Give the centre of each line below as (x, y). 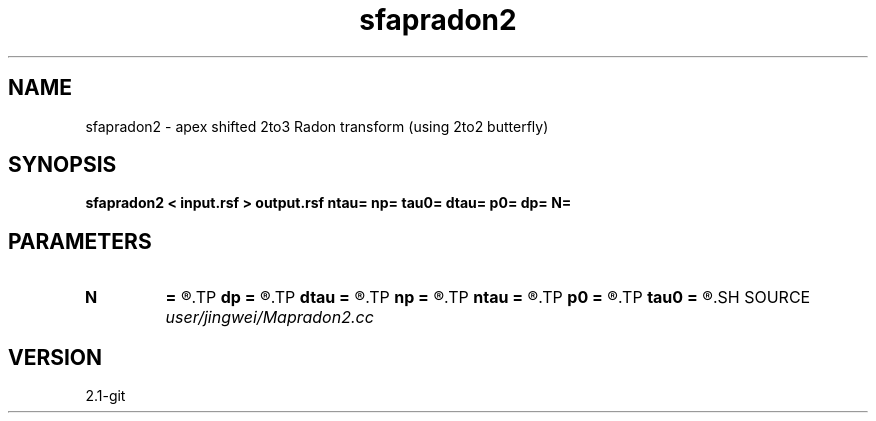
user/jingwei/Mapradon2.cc (269, 317)
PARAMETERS (80, 241)
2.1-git (105, 396)
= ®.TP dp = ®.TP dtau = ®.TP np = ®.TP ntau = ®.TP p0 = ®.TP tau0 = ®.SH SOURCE (488, 297)
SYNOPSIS (62, 165)
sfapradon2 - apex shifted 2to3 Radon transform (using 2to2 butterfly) (317, 126)
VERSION (55, 357)
